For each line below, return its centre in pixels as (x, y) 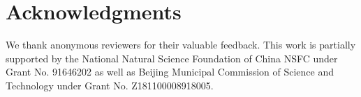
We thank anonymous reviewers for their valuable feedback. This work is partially (181, 45)
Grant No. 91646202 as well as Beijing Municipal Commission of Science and (170, 72)
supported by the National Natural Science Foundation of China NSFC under (172, 58)
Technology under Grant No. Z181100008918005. (110, 85)
